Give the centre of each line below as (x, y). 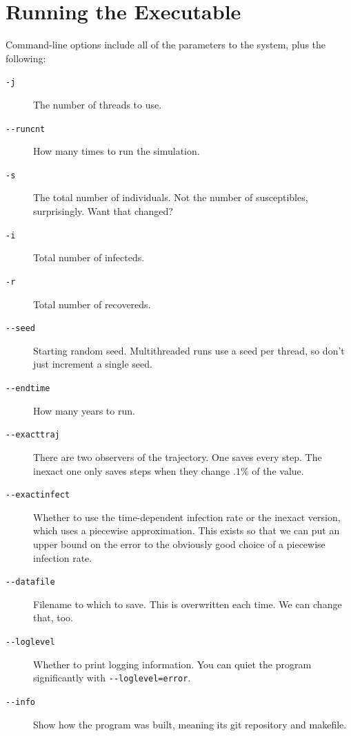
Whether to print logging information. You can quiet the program (172, 664)
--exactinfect (38, 495)
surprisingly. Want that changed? (103, 211)
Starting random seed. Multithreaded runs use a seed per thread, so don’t (189, 350)
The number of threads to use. (98, 104)
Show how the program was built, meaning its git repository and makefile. (190, 724)
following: (26, 58)
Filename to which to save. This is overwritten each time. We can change (188, 604)
